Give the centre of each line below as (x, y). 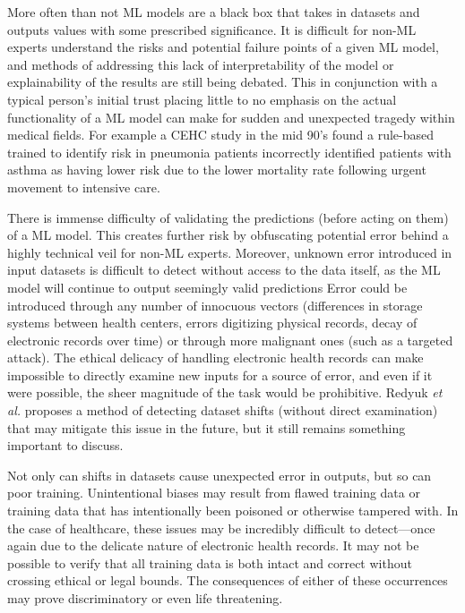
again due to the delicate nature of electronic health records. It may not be (213, 545)
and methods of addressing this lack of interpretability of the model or (201, 64)
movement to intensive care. (84, 187)
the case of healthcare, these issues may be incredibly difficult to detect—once (221, 528)
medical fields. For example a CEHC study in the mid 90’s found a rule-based (220, 135)
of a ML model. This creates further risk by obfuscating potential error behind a (228, 235)
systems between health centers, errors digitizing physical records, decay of (212, 323)
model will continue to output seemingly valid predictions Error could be (207, 287)
